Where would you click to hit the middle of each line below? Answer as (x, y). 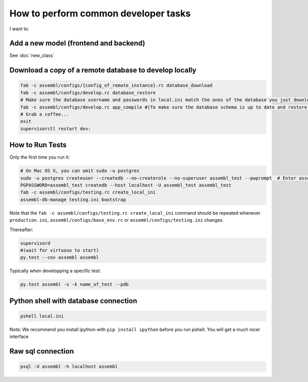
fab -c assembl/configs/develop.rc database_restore (88, 93)
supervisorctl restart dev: (55, 129)
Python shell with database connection (73, 301)
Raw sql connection (42, 351)
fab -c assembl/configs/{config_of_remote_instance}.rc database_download (117, 85)
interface (19, 337)
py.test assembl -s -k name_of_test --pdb (74, 284)
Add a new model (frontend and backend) (78, 43)
